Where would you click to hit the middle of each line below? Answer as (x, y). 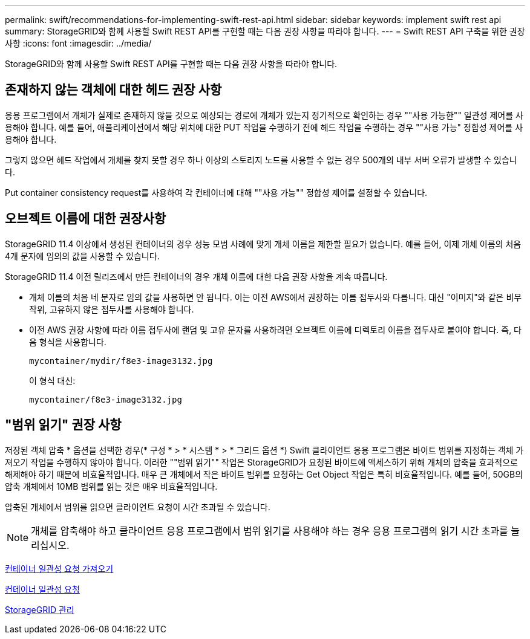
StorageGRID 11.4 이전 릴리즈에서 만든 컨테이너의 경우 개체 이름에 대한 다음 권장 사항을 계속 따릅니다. (196, 276)
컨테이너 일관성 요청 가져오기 (59, 568)
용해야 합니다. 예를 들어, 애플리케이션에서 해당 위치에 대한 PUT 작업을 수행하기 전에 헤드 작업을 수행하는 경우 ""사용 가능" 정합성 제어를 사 (264, 127)
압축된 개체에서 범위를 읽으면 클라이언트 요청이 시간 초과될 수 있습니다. (138, 507)
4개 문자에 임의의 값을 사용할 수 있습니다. (82, 256)
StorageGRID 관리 (40, 609)
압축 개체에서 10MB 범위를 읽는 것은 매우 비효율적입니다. (111, 486)
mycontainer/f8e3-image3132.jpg (106, 399)
